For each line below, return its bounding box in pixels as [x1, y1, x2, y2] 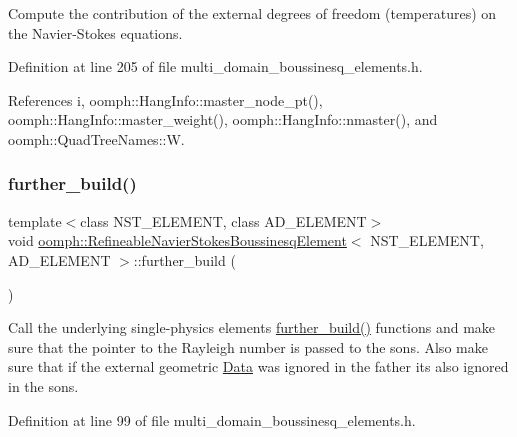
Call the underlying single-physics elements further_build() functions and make [8, 317, 496, 338]
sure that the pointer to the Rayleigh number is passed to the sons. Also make [8, 336, 488, 357]
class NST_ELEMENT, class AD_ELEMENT [80, 210, 367, 231]
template [8, 210, 62, 231]
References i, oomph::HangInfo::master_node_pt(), [8, 89, 323, 110]
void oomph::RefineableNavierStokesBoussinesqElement [8, 230, 347, 251]
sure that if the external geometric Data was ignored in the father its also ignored [8, 356, 509, 377]
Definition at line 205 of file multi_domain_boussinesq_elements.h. [8, 56, 423, 77]
